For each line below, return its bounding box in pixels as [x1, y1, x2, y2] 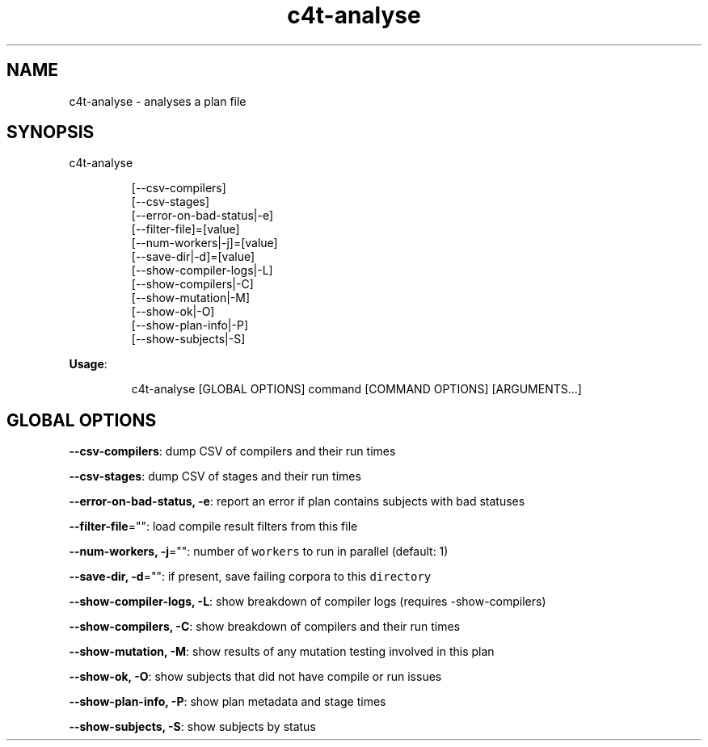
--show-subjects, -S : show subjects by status [69, 720, 316, 734]
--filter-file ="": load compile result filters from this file [69, 519, 358, 534]
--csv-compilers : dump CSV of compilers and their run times [69, 444, 396, 459]
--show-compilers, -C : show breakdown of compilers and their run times [69, 619, 461, 634]
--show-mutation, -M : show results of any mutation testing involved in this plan [69, 644, 495, 659]
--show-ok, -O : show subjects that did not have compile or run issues [69, 669, 442, 684]
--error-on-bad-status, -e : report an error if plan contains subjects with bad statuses [69, 494, 525, 509]
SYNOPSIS [6, 122, 95, 143]
